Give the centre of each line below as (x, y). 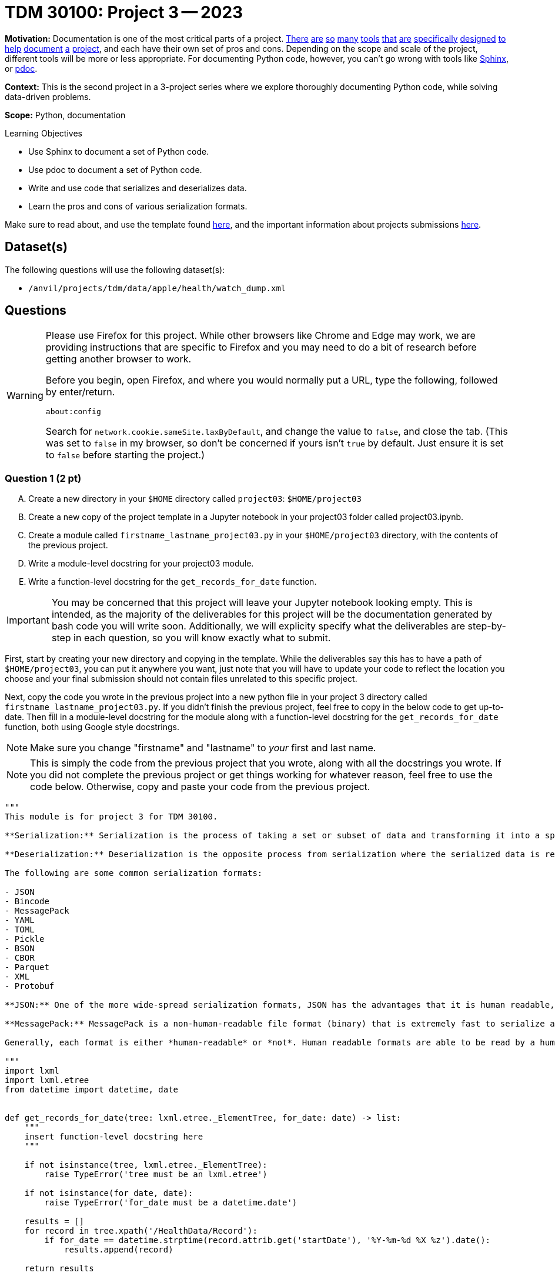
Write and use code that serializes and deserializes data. (138, 188)
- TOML (20, 930)
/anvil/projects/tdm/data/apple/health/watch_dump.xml (157, 288)
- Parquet (27, 967)
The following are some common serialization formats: (134, 873)
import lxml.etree (47, 1080)
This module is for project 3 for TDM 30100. (111, 817)
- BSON (20, 949)
